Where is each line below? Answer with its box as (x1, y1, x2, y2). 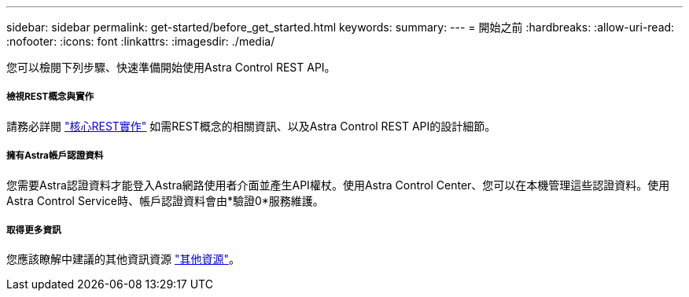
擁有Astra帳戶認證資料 (6, 150, 104, 162)
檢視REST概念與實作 (6, 91, 94, 103)
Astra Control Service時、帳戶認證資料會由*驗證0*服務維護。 (6, 193, 324, 207)
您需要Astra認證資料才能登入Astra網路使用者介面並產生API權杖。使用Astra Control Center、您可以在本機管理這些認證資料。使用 (6, 178, 670, 192)
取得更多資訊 (6, 224, 61, 236)
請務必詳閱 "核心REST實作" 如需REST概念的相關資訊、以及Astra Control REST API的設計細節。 (6, 119, 496, 133)
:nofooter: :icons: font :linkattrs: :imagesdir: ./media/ (6, 35, 275, 48)
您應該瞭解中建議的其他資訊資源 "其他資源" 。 (6, 252, 240, 266)
